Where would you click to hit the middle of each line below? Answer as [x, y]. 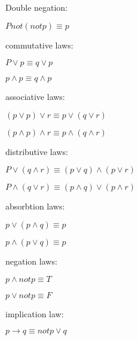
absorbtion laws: [35, 206]
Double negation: [37, 7]
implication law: [35, 313]
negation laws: [31, 261]
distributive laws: [37, 151]
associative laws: [35, 97]
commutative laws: [39, 45]
